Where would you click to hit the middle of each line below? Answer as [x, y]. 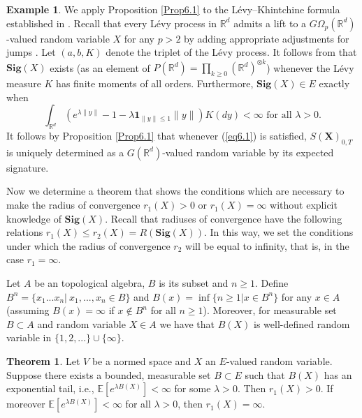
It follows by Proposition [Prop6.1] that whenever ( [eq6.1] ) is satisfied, [157, 136]
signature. [28, 167]
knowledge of [34, 218]
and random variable [81, 323]
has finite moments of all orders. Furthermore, [155, 83]
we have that [187, 323]
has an [338, 374]
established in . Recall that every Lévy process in [111, 23]
